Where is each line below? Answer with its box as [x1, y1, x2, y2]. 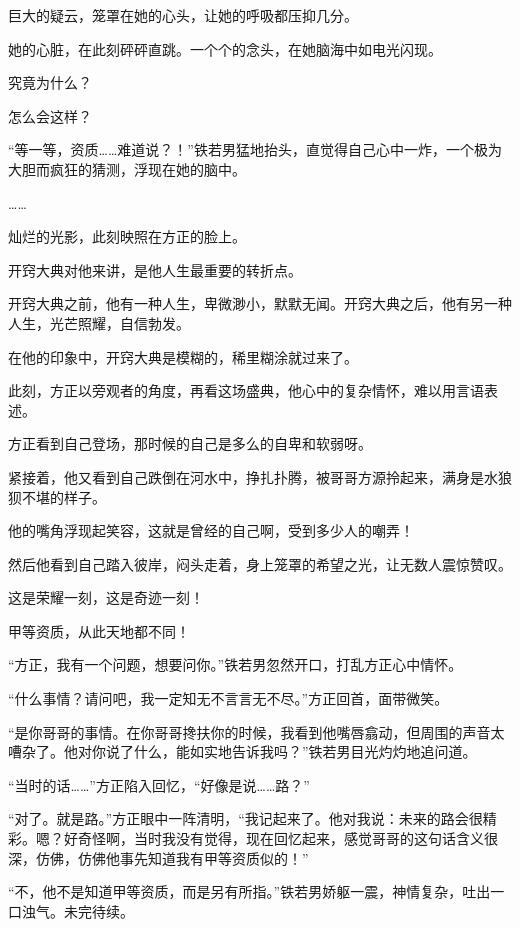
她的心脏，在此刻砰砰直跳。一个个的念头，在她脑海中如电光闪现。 [8, 38, 442, 59]
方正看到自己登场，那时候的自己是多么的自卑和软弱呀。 [8, 433, 372, 454]
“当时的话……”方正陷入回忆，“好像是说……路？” [8, 774, 310, 795]
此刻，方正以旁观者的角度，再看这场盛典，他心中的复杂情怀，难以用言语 [8, 380, 484, 401]
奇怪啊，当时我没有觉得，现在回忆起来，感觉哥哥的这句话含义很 [77, 828, 498, 849]
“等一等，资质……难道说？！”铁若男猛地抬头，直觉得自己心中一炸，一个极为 [8, 139, 502, 160]
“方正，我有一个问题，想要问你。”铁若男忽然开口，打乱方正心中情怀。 [8, 654, 463, 675]
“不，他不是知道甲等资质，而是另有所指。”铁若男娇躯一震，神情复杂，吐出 [8, 881, 491, 902]
